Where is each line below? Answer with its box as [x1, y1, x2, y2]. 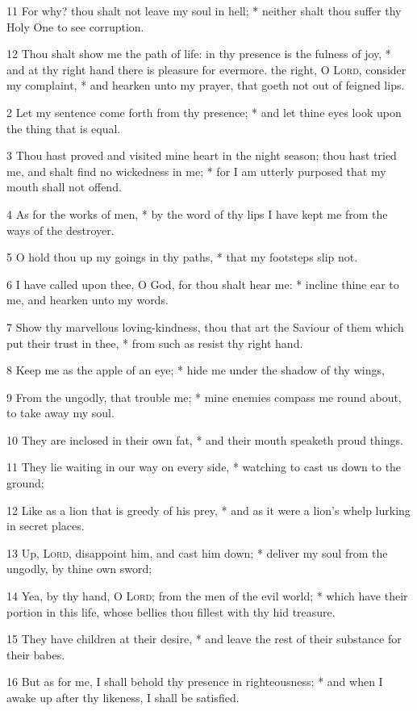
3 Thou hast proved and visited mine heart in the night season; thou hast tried [6, 147, 397, 164]
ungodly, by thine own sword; [6, 560, 152, 577]
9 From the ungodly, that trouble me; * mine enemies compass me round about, [6, 388, 402, 405]
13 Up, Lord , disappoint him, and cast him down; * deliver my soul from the [6, 544, 388, 561]
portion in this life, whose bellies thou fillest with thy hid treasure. [6, 603, 336, 620]
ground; [6, 475, 44, 491]
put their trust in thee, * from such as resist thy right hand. [6, 334, 303, 351]
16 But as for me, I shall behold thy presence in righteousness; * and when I [6, 673, 383, 690]
